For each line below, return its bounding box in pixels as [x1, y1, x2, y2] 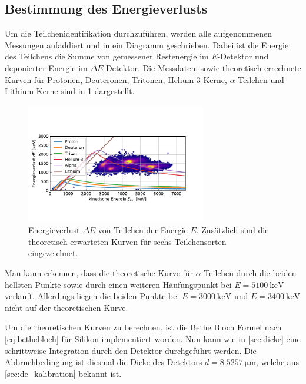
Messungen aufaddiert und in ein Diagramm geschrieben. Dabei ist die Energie [5, 38, 289, 51]
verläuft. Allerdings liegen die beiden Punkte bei [5, 290, 179, 302]
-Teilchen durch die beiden [201, 267, 297, 279]
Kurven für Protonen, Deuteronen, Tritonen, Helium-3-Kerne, [5, 73, 227, 85]
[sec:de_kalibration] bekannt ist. [5, 367, 122, 379]
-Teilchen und [235, 73, 284, 85]
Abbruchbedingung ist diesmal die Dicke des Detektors [5, 356, 202, 368]
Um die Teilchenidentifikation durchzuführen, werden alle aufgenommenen [5, 27, 272, 39]
